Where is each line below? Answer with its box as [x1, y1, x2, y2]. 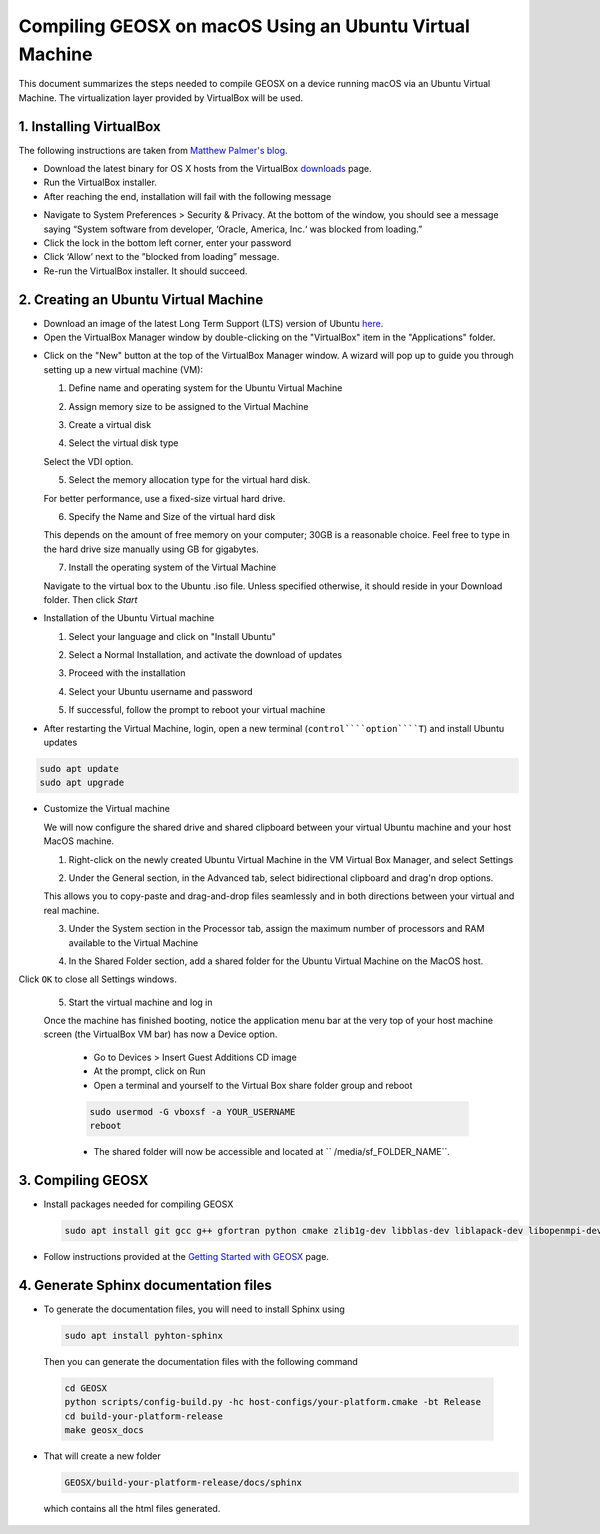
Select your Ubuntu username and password [68, 685, 254, 697]
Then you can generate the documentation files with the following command [43, 1355, 359, 1367]
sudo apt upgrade [39, 777, 125, 789]
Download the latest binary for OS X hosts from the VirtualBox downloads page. [43, 163, 372, 175]
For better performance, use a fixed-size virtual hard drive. [43, 492, 286, 504]
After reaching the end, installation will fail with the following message [43, 190, 332, 202]
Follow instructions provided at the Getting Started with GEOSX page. [43, 1250, 330, 1262]
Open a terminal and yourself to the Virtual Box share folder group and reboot [93, 1079, 413, 1091]
